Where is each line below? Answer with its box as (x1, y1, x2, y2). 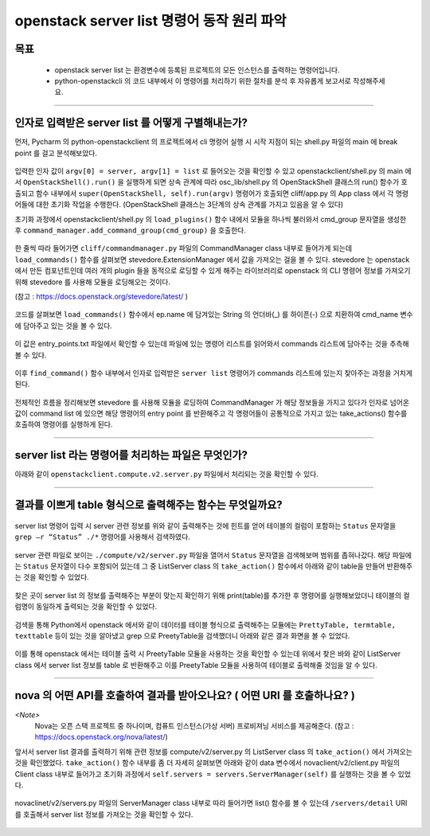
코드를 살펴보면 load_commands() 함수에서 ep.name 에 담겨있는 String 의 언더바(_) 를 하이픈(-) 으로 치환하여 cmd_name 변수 (14, 310, 413, 319)
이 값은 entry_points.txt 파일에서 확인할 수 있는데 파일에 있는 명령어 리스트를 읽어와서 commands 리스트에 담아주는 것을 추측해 (14, 339, 409, 349)
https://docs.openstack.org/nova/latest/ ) (34, 732, 169, 742)
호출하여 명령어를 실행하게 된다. (14, 420, 113, 429)
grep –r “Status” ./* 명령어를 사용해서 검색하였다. (14, 532, 190, 541)
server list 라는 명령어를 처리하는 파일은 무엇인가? (14, 448, 248, 462)
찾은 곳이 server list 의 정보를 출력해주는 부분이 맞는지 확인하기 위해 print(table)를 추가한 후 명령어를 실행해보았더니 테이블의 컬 (14, 590, 410, 600)
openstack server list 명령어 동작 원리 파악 (14, 12, 287, 29)
